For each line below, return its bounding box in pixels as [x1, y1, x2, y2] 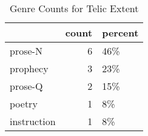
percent [102, 25, 139, 39]
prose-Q [10, 79, 43, 93]
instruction [10, 114, 56, 128]
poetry [10, 97, 38, 110]
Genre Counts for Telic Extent [9, 1, 139, 15]
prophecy [10, 61, 49, 75]
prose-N [10, 44, 42, 58]
